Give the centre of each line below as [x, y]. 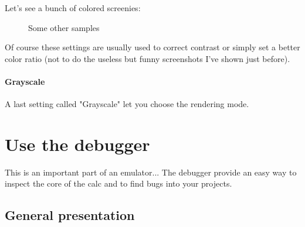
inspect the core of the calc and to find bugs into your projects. [118, 183]
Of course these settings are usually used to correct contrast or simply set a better [152, 47]
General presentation [70, 215]
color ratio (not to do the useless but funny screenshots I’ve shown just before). [148, 58]
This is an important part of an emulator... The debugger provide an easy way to [151, 172]
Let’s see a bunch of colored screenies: [73, 8]
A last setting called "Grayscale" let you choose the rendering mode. [127, 104]
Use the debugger [77, 144]
